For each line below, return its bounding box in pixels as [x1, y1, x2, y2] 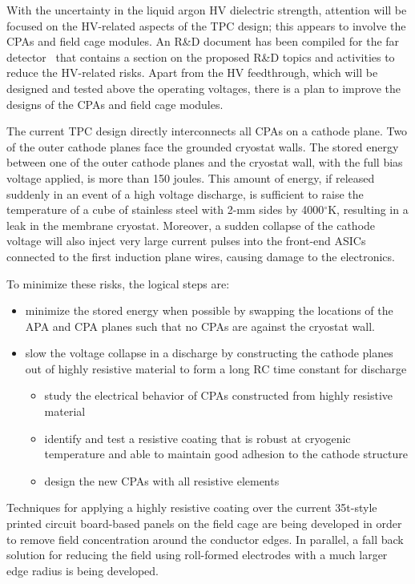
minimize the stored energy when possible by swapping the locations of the [25, 302, 393, 319]
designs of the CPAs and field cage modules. [6, 95, 224, 112]
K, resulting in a [328, 201, 409, 218]
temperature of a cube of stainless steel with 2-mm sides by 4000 [6, 201, 324, 218]
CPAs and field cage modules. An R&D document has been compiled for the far [6, 33, 400, 50]
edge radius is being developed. [6, 562, 159, 578]
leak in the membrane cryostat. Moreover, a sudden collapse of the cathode [6, 216, 376, 233]
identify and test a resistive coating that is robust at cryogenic [44, 429, 351, 446]
